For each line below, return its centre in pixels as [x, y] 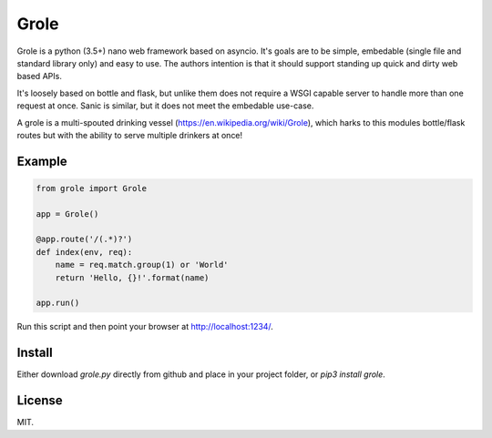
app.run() [58, 303]
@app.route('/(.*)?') [84, 239]
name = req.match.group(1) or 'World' [142, 265]
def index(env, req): [84, 252]
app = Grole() [67, 214]
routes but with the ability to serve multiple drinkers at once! [130, 135]
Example [42, 161]
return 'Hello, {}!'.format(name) [132, 277]
